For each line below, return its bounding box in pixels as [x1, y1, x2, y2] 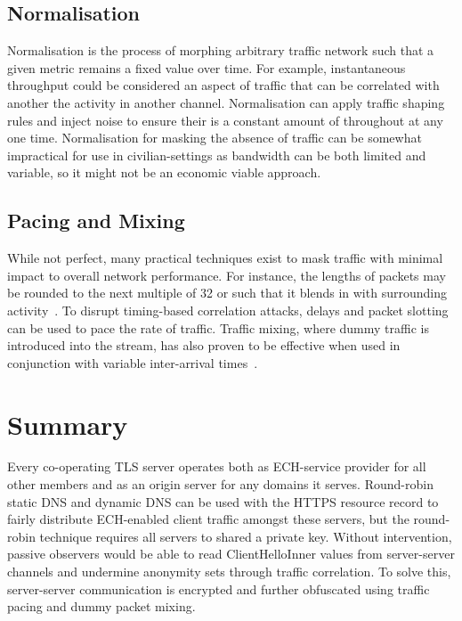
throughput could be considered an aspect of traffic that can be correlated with [7, 76, 440, 94]
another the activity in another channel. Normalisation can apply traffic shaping [7, 93, 445, 111]
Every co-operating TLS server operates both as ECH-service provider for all [7, 457, 426, 476]
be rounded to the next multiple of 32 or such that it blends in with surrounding [7, 283, 447, 302]
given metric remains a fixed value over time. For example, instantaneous [7, 58, 406, 77]
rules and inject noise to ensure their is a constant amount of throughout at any [7, 110, 443, 129]
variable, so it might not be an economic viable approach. [7, 163, 321, 182]
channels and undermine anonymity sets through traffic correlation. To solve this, [7, 562, 451, 580]
